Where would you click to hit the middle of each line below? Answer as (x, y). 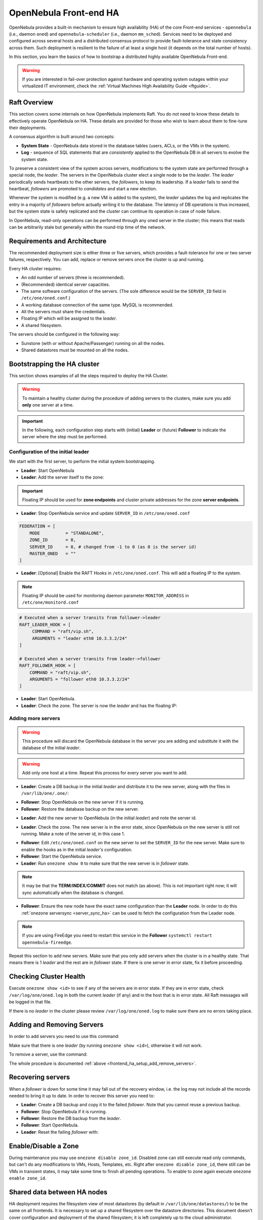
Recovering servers (39, 1077)
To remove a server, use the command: (48, 1055)
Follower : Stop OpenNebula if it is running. (64, 1111)
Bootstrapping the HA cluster (54, 364)
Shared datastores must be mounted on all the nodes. (75, 350)
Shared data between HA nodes (58, 1192)
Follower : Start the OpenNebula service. (62, 856)
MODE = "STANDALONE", (67, 533)
